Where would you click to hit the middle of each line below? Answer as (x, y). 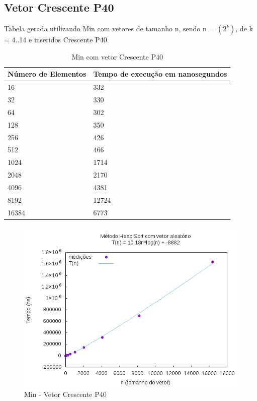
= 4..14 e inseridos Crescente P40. (57, 40)
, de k (244, 28)
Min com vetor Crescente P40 (117, 56)
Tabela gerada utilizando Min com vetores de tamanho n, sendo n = (109, 28)
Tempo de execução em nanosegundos (160, 74)
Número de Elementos (47, 74)
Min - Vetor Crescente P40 (65, 394)
